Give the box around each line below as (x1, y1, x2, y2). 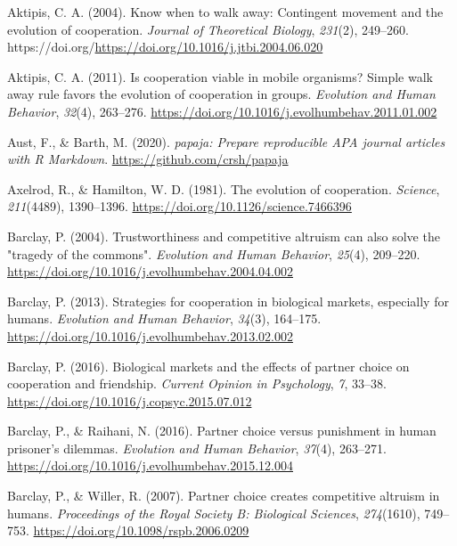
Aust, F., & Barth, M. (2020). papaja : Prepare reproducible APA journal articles (7, 132, 445, 151)
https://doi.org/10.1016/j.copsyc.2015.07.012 (7, 391, 252, 410)
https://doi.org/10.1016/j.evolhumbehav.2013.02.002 (7, 326, 294, 345)
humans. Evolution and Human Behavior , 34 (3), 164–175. (7, 309, 322, 328)
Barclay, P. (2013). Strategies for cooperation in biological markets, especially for (7, 291, 449, 310)
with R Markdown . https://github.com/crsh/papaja (7, 150, 289, 168)
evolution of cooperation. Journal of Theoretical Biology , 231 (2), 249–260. (7, 20, 409, 38)
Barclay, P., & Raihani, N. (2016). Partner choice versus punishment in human (7, 421, 437, 440)
